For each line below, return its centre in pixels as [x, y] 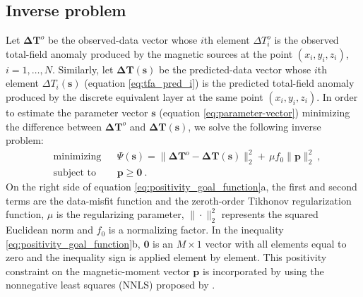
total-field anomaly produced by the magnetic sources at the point [149, 53]
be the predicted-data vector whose [235, 69]
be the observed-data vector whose [123, 40]
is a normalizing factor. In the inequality [196, 230]
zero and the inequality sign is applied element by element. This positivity [166, 257]
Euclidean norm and [49, 230]
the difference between [54, 126]
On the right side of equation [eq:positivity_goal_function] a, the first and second [181, 187]
